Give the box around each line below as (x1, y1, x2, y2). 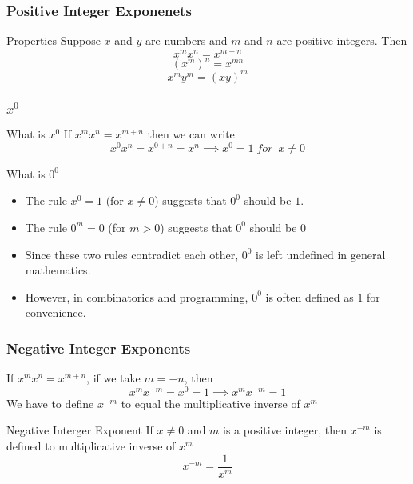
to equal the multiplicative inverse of (121, 394, 300, 411)
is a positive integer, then (223, 422, 347, 438)
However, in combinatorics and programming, (25, 288, 248, 305)
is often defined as (265, 288, 354, 305)
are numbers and (145, 32, 228, 49)
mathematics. (25, 262, 91, 278)
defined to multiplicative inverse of (6, 438, 176, 454)
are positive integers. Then (276, 32, 407, 49)
